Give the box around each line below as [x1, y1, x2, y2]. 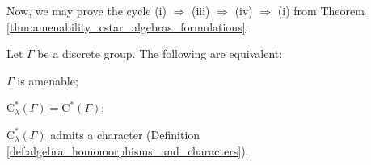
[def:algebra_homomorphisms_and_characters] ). [6, 142, 249, 159]
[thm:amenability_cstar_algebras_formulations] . [6, 18, 249, 35]
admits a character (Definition [50, 126, 200, 142]
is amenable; [17, 72, 78, 89]
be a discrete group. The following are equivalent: [37, 45, 283, 62]
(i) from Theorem [277, 2, 365, 19]
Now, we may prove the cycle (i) [6, 2, 167, 19]
